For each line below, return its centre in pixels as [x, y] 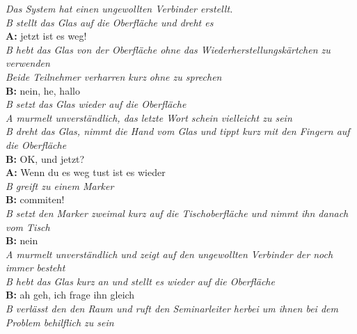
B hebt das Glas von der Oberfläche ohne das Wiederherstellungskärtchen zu [168, 49]
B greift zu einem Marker [60, 185]
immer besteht [35, 268]
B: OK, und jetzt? [45, 158]
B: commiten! [35, 199]
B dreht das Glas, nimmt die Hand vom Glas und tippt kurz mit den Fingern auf [178, 131]
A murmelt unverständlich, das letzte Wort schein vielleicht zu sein [149, 117]
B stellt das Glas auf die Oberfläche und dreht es [110, 22]
